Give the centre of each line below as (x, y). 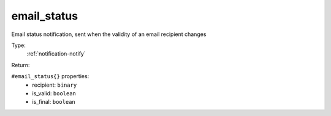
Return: (21, 65)
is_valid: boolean (54, 93)
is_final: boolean (54, 102)
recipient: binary (55, 85)
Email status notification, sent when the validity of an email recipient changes (109, 34)
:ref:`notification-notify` (56, 54)
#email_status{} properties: (50, 76)
